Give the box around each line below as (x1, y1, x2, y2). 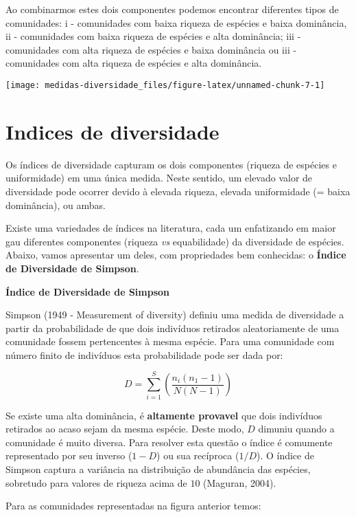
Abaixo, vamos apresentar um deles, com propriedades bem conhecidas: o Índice (5, 247, 346, 262)
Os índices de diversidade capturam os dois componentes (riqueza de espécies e (5, 157, 337, 171)
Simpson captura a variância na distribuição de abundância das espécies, (5, 461, 311, 476)
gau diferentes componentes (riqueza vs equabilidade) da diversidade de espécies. (5, 234, 344, 248)
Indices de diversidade (5, 117, 219, 145)
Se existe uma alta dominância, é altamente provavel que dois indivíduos (5, 408, 322, 422)
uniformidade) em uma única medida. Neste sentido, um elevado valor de (5, 170, 313, 185)
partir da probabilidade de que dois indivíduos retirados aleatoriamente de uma (5, 320, 340, 335)
